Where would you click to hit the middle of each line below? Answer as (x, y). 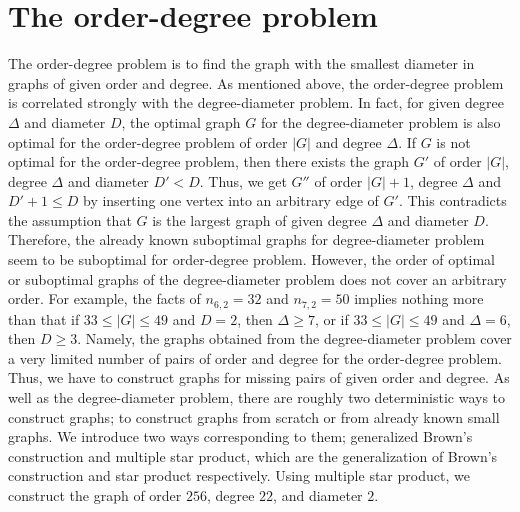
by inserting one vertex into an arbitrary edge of (230, 200)
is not (453, 141)
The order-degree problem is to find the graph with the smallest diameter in (241, 63)
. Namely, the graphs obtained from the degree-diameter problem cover (294, 338)
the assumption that (70, 219)
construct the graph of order (95, 495)
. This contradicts (452, 200)
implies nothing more (419, 298)
